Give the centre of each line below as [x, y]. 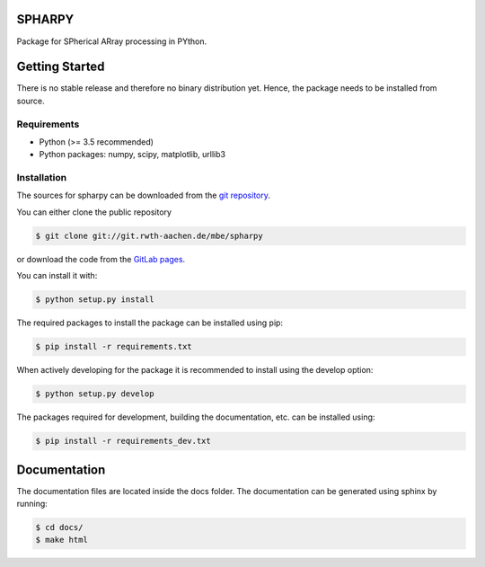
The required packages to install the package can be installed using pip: [150, 323]
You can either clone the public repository [94, 212]
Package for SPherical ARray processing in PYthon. [112, 41]
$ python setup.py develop [95, 394]
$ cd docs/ [59, 527]
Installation [42, 178]
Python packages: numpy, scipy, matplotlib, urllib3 [132, 155]
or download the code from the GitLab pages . [101, 259]
